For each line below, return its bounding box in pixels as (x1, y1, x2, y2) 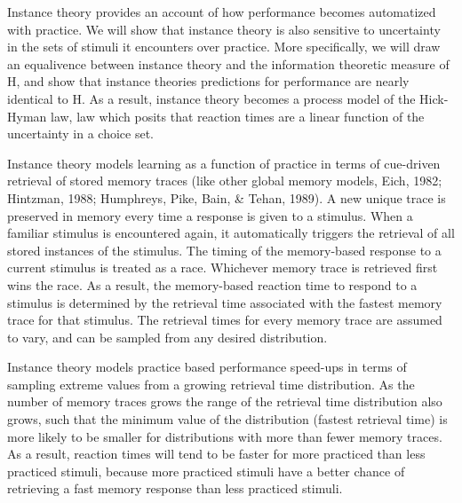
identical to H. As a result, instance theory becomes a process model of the (7, 89, 416, 107)
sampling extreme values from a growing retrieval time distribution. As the (7, 374, 415, 393)
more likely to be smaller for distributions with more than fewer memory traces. (7, 427, 442, 445)
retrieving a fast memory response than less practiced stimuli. (7, 479, 343, 498)
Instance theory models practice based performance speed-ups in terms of (7, 358, 407, 376)
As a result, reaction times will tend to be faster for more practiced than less (7, 444, 426, 463)
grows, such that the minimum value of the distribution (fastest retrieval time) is (7, 410, 448, 428)
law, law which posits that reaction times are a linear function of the (50, 106, 425, 125)
